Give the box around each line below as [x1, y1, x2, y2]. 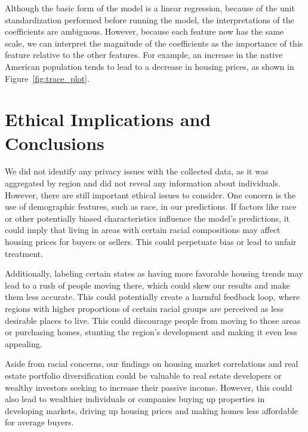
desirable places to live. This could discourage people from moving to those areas [5, 314, 301, 326]
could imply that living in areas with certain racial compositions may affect [5, 223, 281, 236]
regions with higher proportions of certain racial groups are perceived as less [5, 302, 284, 314]
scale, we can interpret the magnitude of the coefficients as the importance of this [5, 36, 303, 49]
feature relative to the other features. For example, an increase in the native [5, 48, 283, 61]
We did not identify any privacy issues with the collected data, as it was [5, 165, 269, 177]
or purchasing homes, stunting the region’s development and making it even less [5, 326, 297, 338]
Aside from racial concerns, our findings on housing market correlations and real [5, 357, 298, 370]
